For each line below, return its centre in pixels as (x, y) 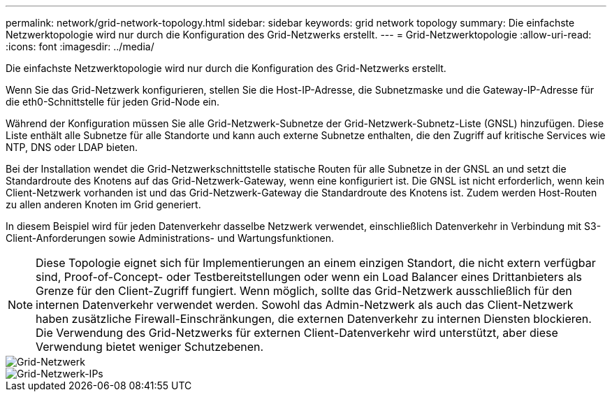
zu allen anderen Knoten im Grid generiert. (103, 204)
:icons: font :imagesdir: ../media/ (80, 46)
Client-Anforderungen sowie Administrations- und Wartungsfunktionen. (170, 238)
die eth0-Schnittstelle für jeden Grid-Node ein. (113, 102)
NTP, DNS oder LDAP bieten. (72, 147)
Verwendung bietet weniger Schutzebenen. (150, 347)
